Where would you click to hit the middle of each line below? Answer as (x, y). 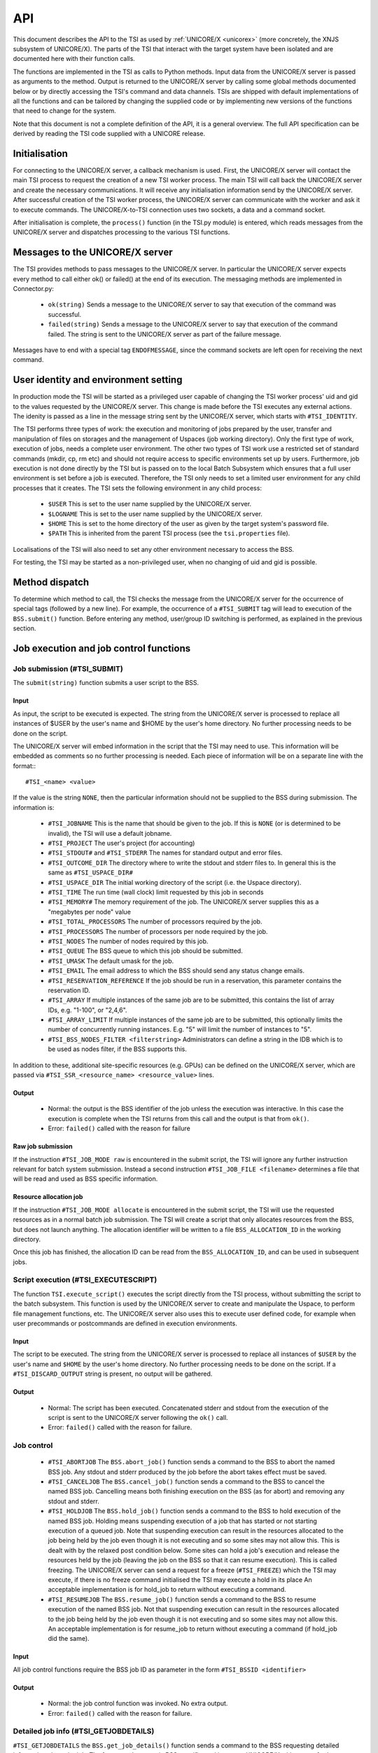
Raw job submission (43, 1146)
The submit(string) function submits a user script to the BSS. (106, 683)
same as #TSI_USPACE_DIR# (90, 872)
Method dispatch (51, 582)
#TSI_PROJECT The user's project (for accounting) (121, 843)
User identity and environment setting (98, 380)
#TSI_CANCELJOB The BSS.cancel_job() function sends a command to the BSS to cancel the (186, 1482)
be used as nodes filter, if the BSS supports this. (117, 1049)
